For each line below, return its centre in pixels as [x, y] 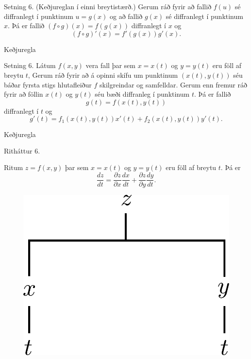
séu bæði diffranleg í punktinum [142, 94]
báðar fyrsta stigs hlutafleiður [48, 84]
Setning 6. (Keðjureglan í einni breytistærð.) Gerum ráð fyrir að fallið [108, 6]
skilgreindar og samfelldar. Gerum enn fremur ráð [173, 84]
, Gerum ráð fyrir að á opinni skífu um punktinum [103, 75]
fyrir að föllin [24, 94]
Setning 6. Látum [30, 65]
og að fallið [126, 16]
